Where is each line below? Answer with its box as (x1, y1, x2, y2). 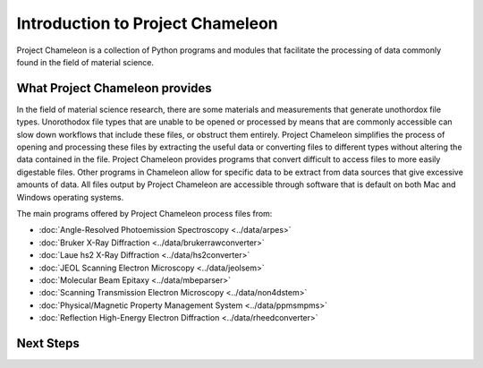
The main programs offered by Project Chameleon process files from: (16, 208, 273, 218)
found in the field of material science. (16, 56, 155, 67)
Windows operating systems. (16, 192, 124, 202)
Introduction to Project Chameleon (16, 13, 279, 33)
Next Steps (16, 336, 80, 351)
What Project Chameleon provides (16, 81, 212, 96)
